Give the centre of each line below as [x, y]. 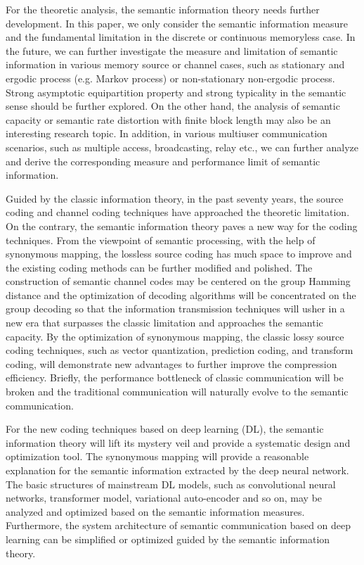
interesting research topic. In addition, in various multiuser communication [167, 133]
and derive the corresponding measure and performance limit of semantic [163, 161]
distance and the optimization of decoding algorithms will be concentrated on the [181, 294]
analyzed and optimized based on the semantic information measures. [155, 511]
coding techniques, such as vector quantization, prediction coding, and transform [180, 350]
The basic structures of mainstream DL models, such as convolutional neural [171, 484]
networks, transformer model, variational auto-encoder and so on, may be [164, 498]
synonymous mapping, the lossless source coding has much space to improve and [179, 254]
